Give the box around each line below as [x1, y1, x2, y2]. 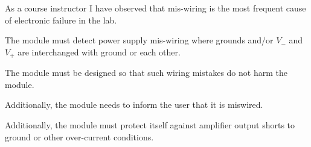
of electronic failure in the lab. [5, 13, 117, 26]
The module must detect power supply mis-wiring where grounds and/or [5, 34, 274, 46]
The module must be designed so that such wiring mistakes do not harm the [5, 66, 287, 79]
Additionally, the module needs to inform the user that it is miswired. [5, 98, 263, 111]
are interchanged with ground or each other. [18, 45, 181, 58]
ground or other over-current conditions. [5, 130, 154, 143]
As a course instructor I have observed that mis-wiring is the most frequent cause [5, 2, 306, 14]
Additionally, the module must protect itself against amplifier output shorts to [5, 119, 295, 131]
